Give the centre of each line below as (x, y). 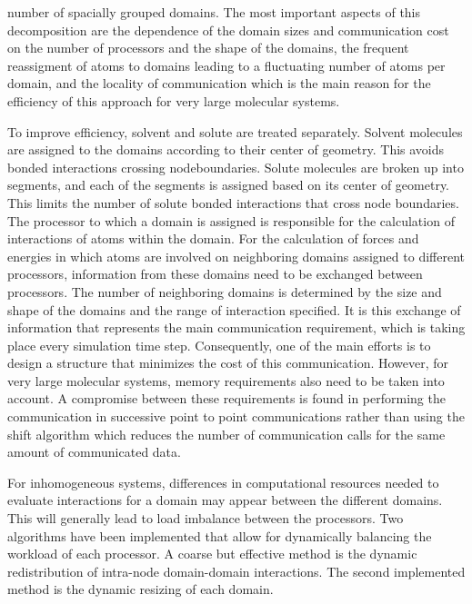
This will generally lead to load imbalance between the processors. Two (206, 518)
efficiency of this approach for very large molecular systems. (174, 100)
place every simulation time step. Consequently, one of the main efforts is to (219, 345)
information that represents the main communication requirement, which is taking (236, 327)
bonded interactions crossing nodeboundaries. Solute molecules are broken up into (236, 167)
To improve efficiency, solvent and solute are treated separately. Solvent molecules (235, 131)
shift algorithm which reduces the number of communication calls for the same (226, 434)
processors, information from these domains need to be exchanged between (215, 274)
